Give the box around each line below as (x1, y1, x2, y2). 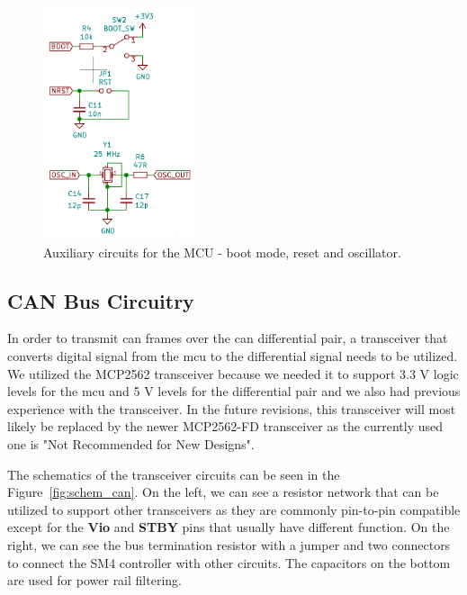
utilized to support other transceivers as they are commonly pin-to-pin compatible (7, 500, 461, 518)
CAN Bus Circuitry (7, 286, 194, 314)
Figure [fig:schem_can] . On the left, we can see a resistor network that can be (7, 482, 439, 501)
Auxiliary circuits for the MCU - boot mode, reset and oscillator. (43, 242, 401, 261)
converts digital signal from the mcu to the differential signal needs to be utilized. (7, 347, 458, 365)
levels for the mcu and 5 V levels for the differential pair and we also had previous (7, 382, 461, 401)
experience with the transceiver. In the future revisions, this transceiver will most (7, 399, 456, 418)
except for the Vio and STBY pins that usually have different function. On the (7, 518, 450, 536)
